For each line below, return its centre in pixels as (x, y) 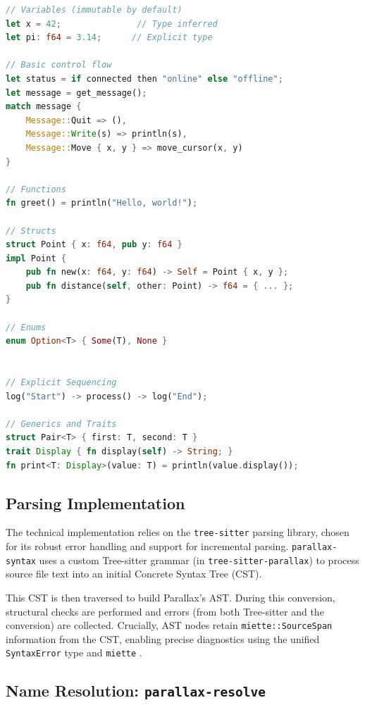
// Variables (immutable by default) (94, 10)
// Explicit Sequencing (61, 383)
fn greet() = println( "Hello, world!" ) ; (102, 203)
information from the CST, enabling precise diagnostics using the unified (163, 638)
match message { (44, 107)
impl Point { (36, 258)
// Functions (36, 189)
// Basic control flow (59, 65)
